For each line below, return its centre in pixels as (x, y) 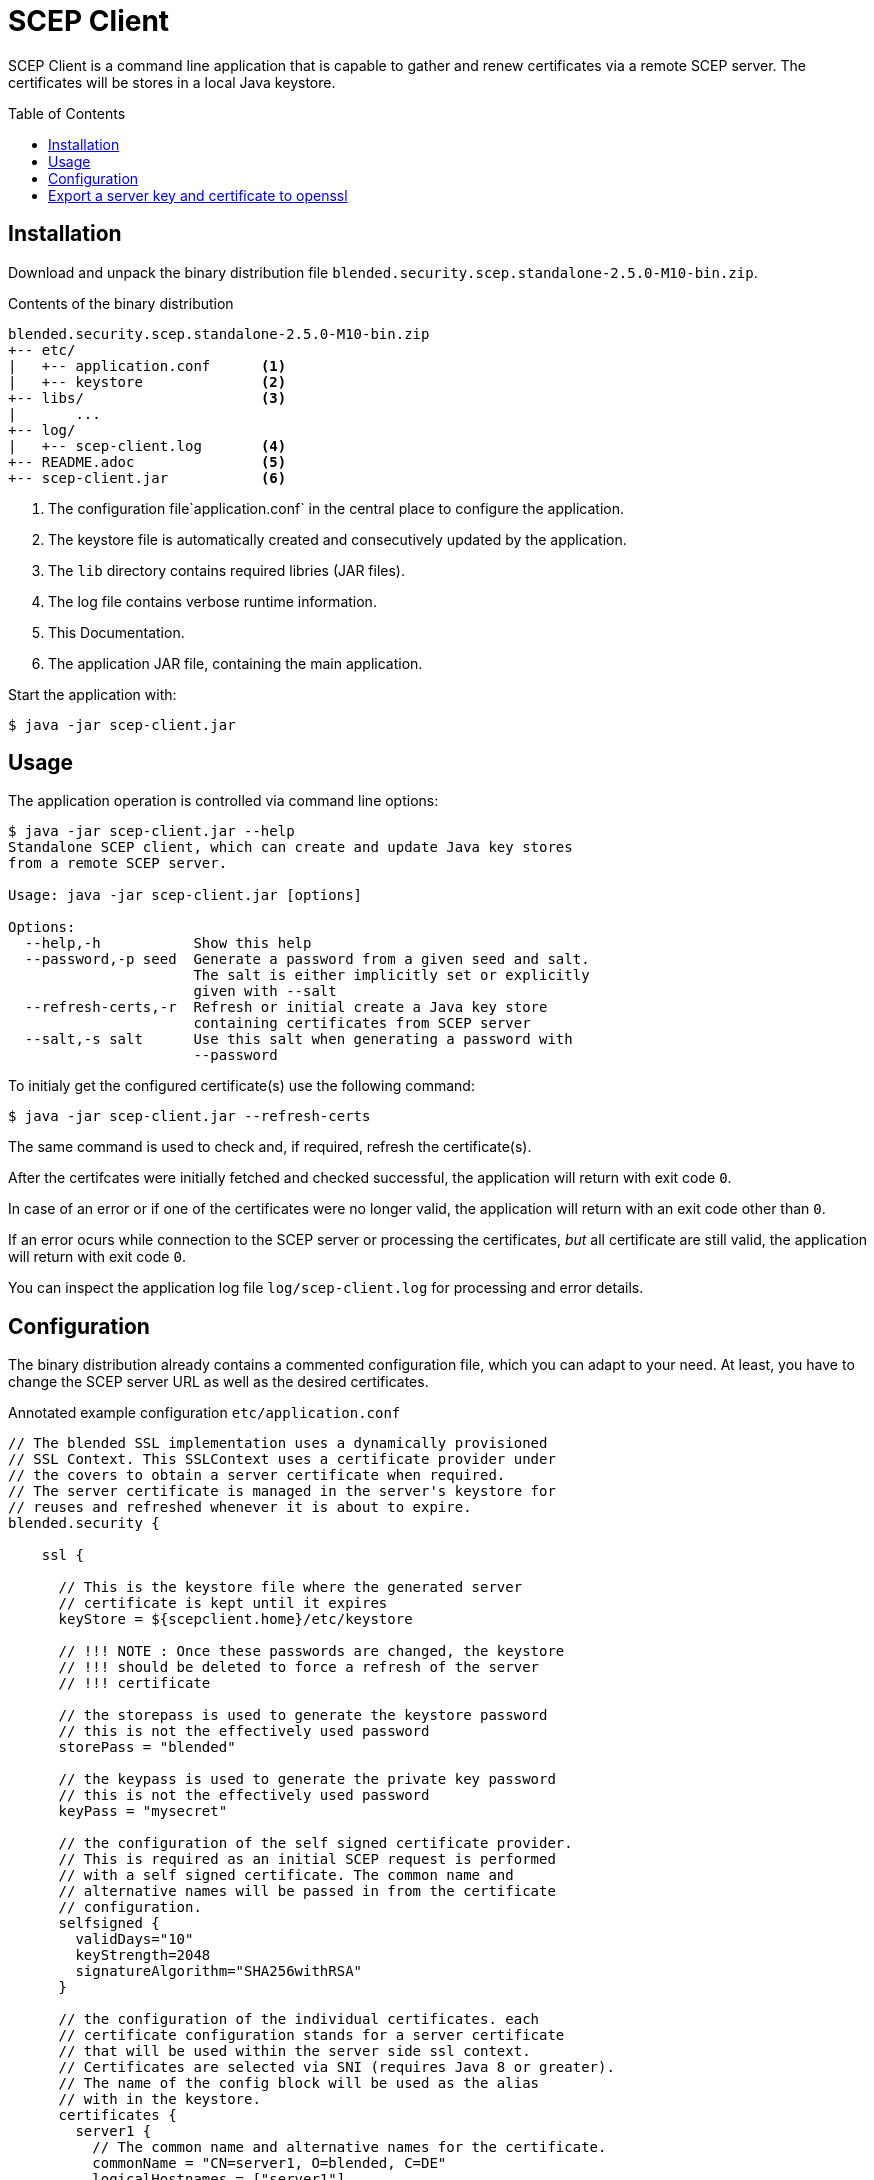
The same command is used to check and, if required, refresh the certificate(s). (270, 1147)
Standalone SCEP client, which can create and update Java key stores (290, 847)
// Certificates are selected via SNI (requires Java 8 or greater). (336, 2067)
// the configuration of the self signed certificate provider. (315, 1843)
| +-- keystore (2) (147, 381)
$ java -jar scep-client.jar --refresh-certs (189, 1116)
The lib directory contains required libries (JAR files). (226, 570)
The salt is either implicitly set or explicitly (391, 975)
